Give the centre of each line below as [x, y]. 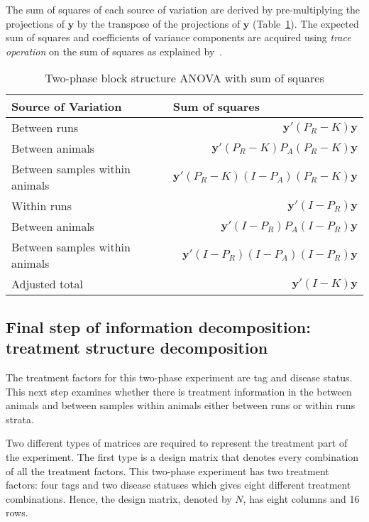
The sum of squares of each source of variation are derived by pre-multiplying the [183, 9]
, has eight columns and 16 [301, 498]
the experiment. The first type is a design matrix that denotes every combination [182, 456]
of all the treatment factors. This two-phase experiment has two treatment [167, 471]
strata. [20, 419]
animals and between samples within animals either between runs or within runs [181, 405]
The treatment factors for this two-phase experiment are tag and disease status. [179, 377]
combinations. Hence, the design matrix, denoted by [119, 498]
